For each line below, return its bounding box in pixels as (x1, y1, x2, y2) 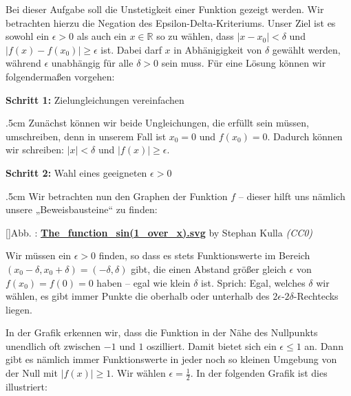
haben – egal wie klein (96, 275, 191, 289)
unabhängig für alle (51, 56, 134, 70)
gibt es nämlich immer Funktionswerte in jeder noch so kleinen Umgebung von (6, 352, 337, 366)
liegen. (6, 302, 32, 316)
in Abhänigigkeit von (173, 42, 262, 56)
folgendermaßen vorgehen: (6, 69, 115, 83)
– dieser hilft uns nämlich (238, 188, 345, 203)
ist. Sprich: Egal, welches (201, 275, 306, 289)
